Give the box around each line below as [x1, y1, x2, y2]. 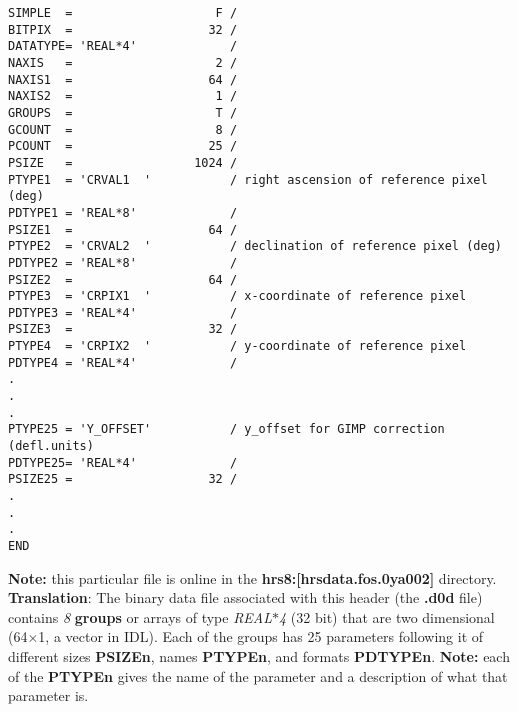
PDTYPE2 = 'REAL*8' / [8, 255, 238, 270]
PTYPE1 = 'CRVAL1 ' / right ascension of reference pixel [8, 172, 488, 187]
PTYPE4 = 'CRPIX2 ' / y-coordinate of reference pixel [8, 339, 467, 354]
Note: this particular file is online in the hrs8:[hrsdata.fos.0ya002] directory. [8, 567, 497, 588]
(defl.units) [8, 439, 94, 454]
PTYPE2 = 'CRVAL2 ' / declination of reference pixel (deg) [8, 239, 502, 254]
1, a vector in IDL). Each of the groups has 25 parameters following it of [38, 626, 484, 647]
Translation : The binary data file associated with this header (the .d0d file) [8, 587, 483, 608]
